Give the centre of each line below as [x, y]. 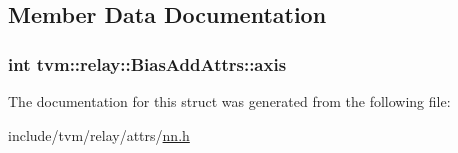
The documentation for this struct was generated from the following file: [229, 101]
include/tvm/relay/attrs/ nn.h [99, 134]
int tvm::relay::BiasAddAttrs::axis [147, 63]
